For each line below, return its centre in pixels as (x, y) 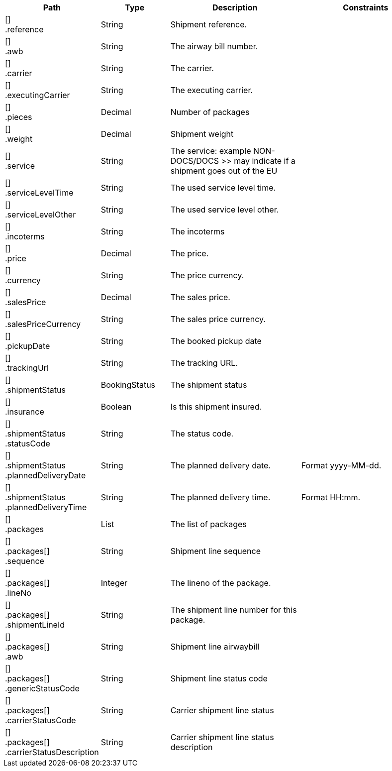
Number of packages (210, 112)
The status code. (202, 434)
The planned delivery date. (220, 465)
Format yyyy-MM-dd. (341, 465)
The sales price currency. (218, 319)
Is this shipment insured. (216, 407)
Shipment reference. (209, 24)
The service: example (211, 151)
